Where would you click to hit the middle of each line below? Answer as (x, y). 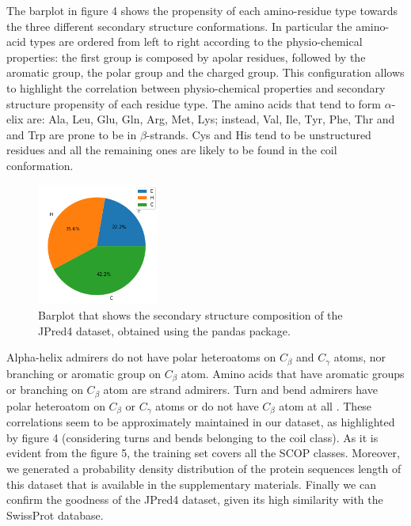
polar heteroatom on (56, 405)
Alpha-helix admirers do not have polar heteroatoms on (141, 357)
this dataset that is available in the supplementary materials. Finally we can (191, 484)
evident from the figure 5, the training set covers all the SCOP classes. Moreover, (203, 453)
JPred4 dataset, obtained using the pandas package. (164, 330)
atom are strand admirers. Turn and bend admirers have (240, 390)
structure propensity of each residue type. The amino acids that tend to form (194, 103)
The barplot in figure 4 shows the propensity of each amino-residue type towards (202, 10)
